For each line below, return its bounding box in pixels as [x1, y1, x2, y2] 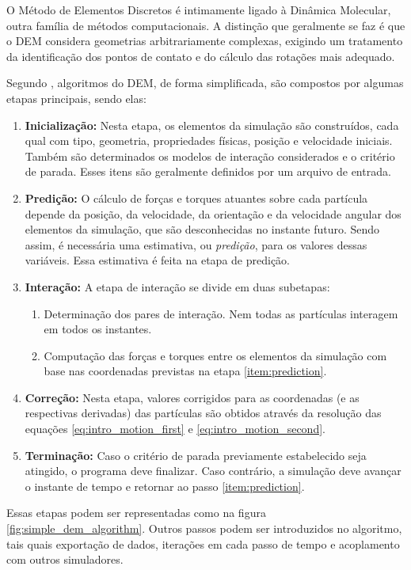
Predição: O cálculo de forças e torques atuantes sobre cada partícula [25, 189, 368, 206]
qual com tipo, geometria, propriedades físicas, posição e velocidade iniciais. [25, 132, 393, 149]
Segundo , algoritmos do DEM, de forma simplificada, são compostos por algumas [6, 74, 404, 91]
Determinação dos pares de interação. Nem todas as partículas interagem [44, 305, 398, 321]
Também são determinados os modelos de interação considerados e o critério [25, 147, 395, 164]
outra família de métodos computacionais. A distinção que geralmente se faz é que [6, 17, 405, 33]
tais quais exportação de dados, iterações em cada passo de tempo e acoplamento [6, 535, 400, 552]
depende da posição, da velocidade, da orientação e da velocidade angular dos [25, 205, 401, 222]
